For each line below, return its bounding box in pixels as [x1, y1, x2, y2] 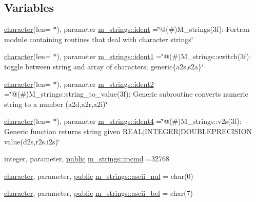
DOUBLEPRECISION [180, 125, 252, 136]
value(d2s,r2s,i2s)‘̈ [4, 136, 60, 146]
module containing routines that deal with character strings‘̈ [4, 33, 193, 44]
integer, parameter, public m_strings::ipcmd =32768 [4, 153, 169, 164]
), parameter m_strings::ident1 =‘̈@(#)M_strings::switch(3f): [56, 51, 251, 62]
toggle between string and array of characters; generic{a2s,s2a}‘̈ [4, 61, 204, 71]
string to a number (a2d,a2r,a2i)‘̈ [4, 98, 108, 109]
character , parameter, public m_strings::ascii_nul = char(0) [4, 170, 193, 181]
